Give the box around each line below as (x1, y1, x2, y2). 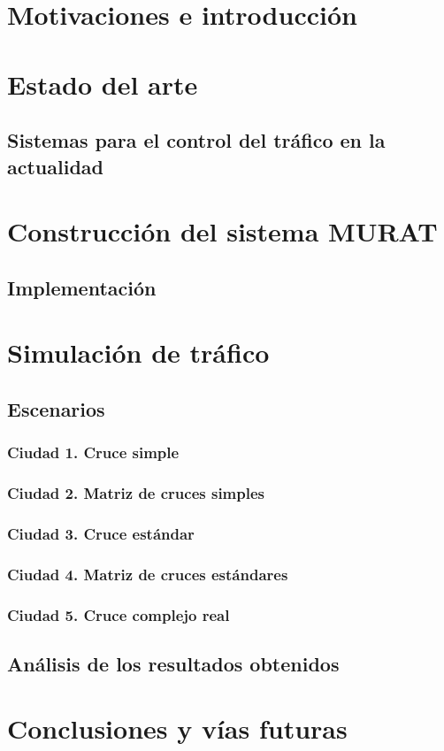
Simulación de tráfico (7, 334, 270, 371)
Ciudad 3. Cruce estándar (7, 522, 195, 544)
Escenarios (7, 395, 105, 422)
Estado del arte (7, 65, 198, 102)
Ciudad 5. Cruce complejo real (7, 603, 230, 625)
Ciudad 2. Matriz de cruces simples (7, 482, 265, 503)
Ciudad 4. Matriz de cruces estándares (7, 563, 288, 585)
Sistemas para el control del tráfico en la (7, 126, 386, 154)
